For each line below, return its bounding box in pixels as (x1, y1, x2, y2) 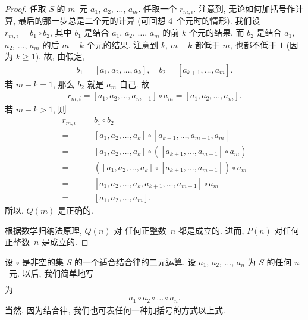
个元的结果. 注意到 (86, 38, 158, 51)
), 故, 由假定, (35, 50, 85, 62)
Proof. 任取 (5, 2, 46, 14)
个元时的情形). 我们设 (177, 14, 260, 27)
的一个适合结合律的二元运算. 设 (74, 255, 196, 268)
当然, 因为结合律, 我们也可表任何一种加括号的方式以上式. (5, 303, 225, 316)
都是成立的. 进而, (178, 224, 244, 236)
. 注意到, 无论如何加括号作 (193, 2, 296, 14)
